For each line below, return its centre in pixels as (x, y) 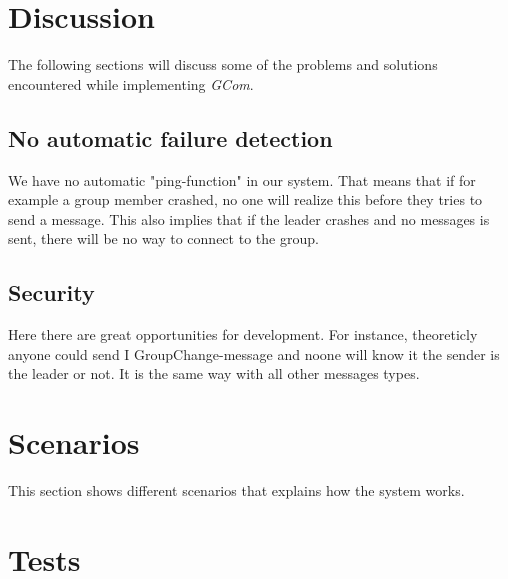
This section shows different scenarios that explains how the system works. (236, 490)
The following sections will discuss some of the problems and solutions (223, 64)
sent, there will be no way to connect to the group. (163, 238)
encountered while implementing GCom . (131, 83)
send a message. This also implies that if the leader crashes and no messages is (249, 218)
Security (51, 292)
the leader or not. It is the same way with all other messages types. (214, 373)
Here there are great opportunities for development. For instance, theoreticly (243, 334)
